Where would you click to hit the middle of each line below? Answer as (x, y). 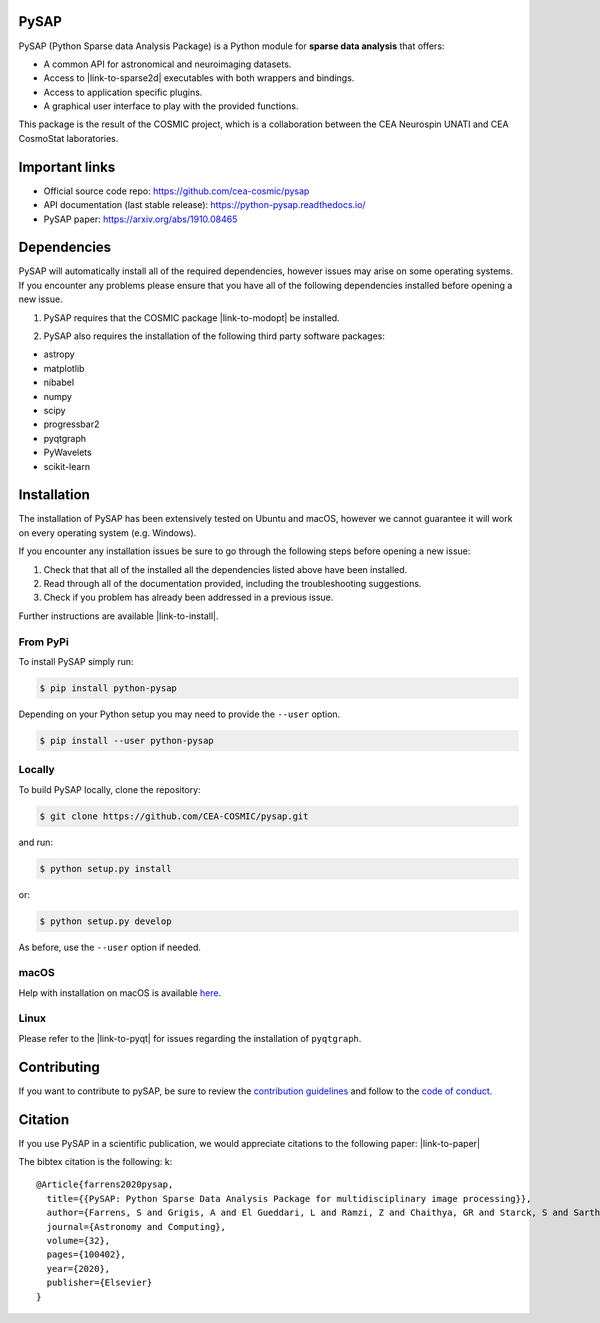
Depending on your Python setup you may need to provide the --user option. (179, 714)
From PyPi (43, 642)
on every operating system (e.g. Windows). (107, 532)
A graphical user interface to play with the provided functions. (171, 106)
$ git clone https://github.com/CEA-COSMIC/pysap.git (174, 816)
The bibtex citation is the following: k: (95, 1161)
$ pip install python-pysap (108, 688)
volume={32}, (78, 1240)
